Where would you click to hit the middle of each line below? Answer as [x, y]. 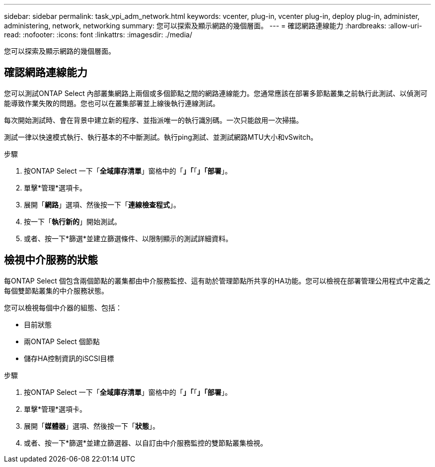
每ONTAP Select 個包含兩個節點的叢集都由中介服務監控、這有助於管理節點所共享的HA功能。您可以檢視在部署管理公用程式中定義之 [217, 280]
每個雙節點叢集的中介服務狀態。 [56, 290]
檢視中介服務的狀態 [51, 260]
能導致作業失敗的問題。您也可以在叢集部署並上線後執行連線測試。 [112, 103]
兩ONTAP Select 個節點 [62, 341]
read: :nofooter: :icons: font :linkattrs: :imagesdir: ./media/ [98, 35]
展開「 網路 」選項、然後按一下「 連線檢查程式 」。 [102, 204]
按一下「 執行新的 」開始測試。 [72, 221]
